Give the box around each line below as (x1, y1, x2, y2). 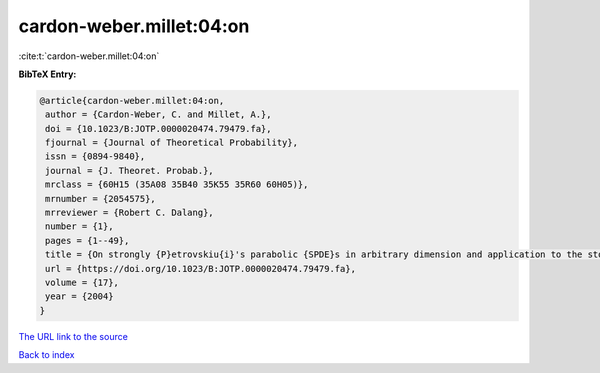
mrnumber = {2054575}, (45, 193, 157, 204)
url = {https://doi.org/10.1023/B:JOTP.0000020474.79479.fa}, (45, 263, 357, 274)
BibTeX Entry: (18, 68, 77, 80)
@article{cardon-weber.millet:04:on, (39, 95, 225, 106)
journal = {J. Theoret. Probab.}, (45, 165, 214, 176)
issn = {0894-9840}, (45, 151, 146, 162)
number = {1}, (45, 221, 114, 232)
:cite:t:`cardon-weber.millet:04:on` (18, 50, 160, 62)
